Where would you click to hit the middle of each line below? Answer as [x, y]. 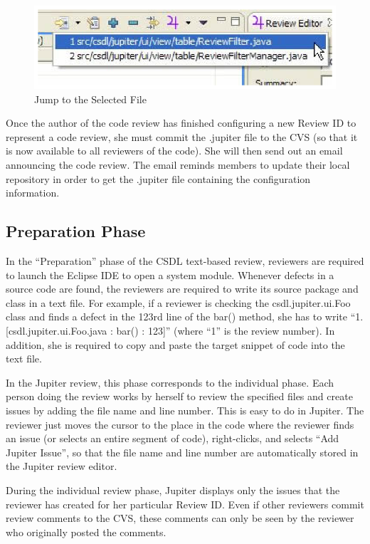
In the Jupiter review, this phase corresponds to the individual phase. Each [170, 382]
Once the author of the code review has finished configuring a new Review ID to [181, 123]
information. [33, 193]
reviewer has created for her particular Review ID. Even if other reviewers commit [185, 504]
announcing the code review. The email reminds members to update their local [178, 165]
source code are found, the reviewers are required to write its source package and [182, 289]
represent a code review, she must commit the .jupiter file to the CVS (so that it [182, 136]
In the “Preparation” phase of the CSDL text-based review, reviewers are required [185, 261]
